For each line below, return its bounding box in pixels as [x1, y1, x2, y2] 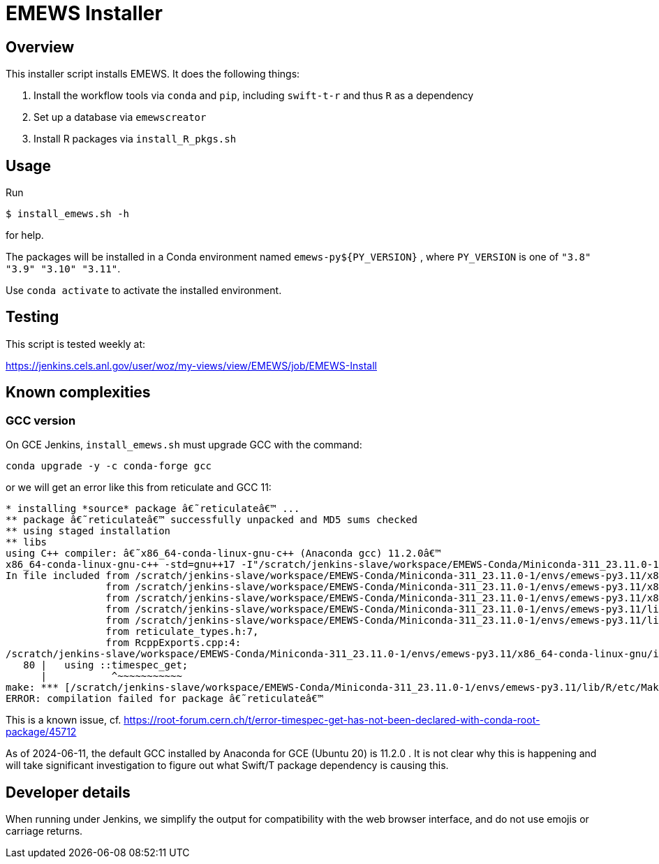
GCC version [6, 413, 76, 427]
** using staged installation [6, 525, 171, 537]
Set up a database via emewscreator [34, 111, 207, 124]
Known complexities [6, 383, 151, 402]
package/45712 [6, 726, 77, 738]
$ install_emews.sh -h [6, 208, 130, 220]
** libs [6, 536, 47, 548]
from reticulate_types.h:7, [105, 626, 259, 638]
